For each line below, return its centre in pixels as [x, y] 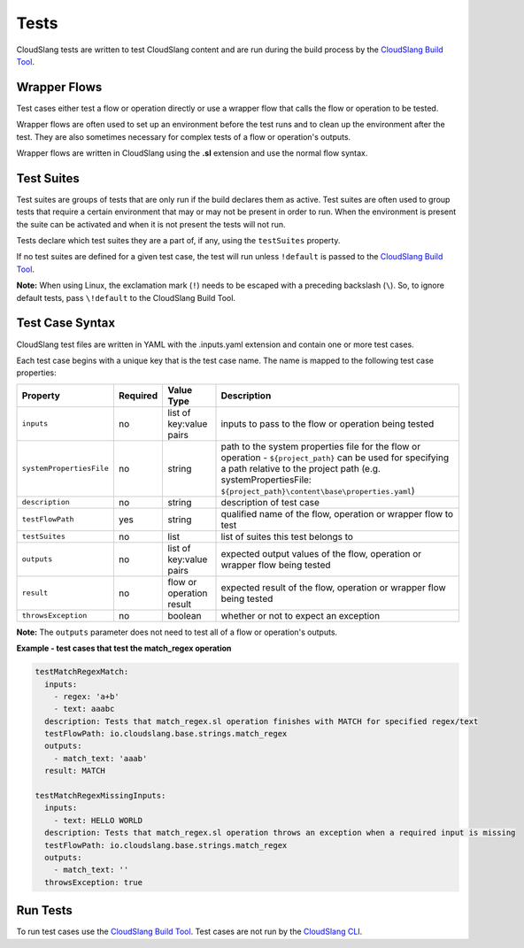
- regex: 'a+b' [86, 696]
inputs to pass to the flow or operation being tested [327, 423]
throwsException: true [94, 882]
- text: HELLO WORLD [98, 820]
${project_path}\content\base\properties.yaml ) [318, 490]
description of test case [270, 502]
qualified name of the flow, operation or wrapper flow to [337, 513]
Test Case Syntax [65, 323]
